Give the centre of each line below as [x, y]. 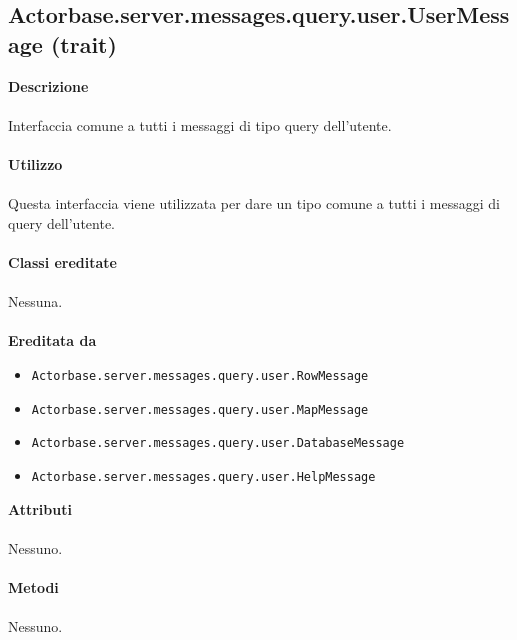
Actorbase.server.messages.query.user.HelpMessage [203, 476]
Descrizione [48, 85]
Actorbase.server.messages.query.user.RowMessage [200, 375]
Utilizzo [35, 163]
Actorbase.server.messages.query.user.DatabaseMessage [218, 443]
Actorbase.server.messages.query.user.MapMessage [200, 409]
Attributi [40, 508]
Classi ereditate [62, 261]
